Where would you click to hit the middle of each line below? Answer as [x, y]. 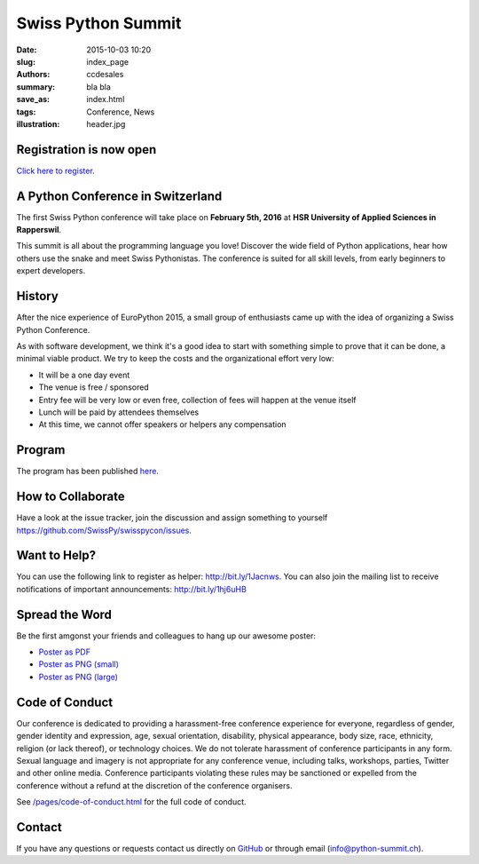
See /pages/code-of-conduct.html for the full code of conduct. [132, 802]
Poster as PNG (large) [79, 677]
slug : [26, 61]
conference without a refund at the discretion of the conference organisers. [154, 785]
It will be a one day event [84, 375]
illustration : [38, 123]
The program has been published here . [88, 472]
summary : [36, 87]
